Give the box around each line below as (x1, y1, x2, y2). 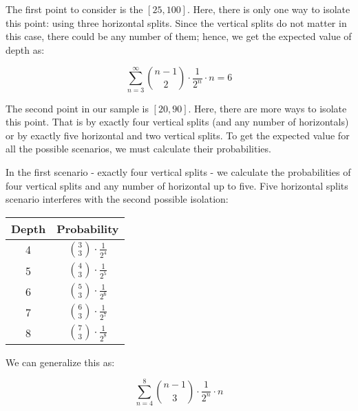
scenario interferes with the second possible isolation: (6, 192, 229, 206)
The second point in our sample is (6, 101, 149, 115)
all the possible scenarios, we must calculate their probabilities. (6, 141, 271, 156)
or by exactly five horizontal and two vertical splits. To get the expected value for (6, 128, 350, 142)
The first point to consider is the (6, 2, 143, 16)
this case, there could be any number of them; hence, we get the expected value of (6, 29, 352, 43)
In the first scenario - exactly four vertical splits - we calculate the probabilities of (6, 165, 351, 179)
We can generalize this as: (6, 354, 115, 369)
